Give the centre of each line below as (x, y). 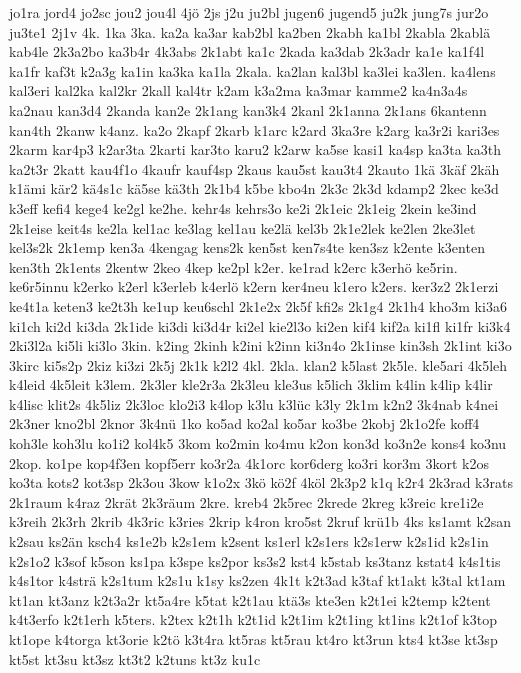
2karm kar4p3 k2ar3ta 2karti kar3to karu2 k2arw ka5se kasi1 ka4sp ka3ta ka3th (255, 149)
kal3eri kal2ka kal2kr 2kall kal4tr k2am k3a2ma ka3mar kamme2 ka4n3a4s (238, 90)
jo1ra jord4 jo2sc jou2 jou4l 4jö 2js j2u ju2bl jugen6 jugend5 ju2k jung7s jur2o (249, 12)
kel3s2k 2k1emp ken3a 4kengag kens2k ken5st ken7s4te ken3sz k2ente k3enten (247, 247)
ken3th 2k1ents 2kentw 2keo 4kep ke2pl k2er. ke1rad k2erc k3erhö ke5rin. (233, 266)
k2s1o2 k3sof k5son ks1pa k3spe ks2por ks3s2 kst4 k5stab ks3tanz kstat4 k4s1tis (255, 560)
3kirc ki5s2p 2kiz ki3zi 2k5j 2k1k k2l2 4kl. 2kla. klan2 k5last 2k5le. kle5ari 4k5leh (258, 364)
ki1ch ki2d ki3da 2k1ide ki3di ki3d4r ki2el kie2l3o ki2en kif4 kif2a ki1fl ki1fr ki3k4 (260, 325)
